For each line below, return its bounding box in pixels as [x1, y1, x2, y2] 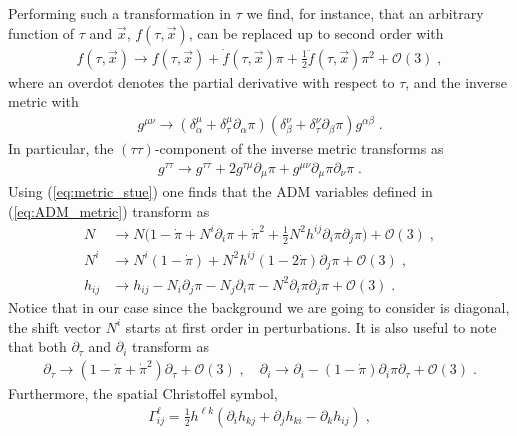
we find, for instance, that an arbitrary [246, 3, 484, 23]
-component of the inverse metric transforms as [154, 138, 444, 159]
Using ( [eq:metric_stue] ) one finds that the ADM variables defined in [8, 181, 433, 202]
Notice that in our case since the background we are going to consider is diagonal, [8, 297, 510, 318]
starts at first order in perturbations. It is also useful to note [125, 316, 497, 337]
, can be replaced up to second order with [188, 22, 444, 43]
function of [8, 22, 75, 43]
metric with [8, 91, 79, 112]
